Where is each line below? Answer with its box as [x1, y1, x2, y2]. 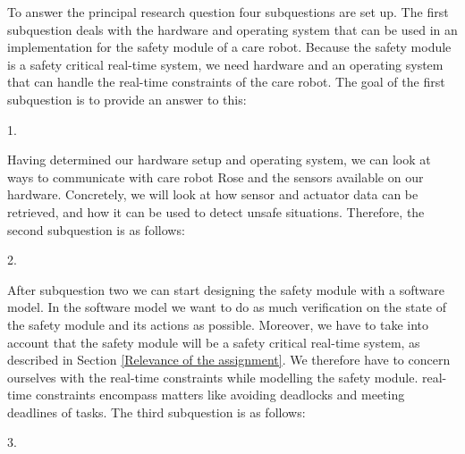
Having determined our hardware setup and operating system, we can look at [7, 150, 431, 169]
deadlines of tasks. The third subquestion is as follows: [7, 402, 306, 421]
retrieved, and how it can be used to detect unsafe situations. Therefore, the [7, 202, 425, 221]
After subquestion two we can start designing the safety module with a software [7, 280, 444, 298]
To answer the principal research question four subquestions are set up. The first [7, 3, 449, 21]
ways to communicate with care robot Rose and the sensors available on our [7, 167, 424, 186]
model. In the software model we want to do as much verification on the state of [7, 298, 447, 316]
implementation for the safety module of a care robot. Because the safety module [7, 38, 452, 56]
